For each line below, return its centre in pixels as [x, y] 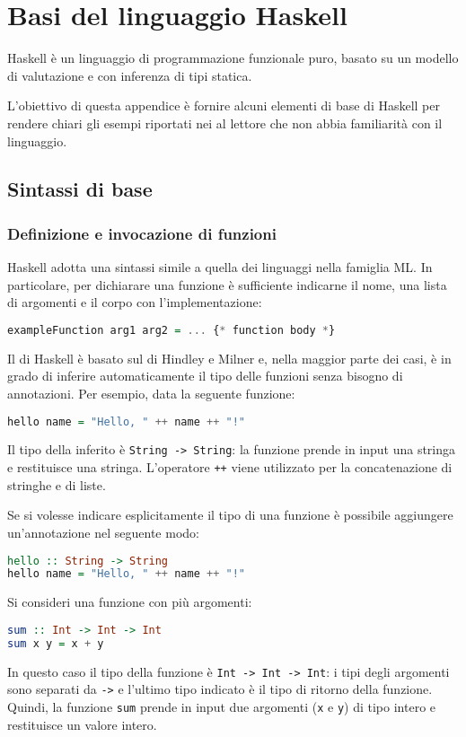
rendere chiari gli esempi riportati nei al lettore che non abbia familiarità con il [225, 123]
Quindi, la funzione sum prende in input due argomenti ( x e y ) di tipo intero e [222, 706]
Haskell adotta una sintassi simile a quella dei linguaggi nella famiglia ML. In [220, 267]
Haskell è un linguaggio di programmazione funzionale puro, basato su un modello [233, 58]
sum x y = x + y [56, 643]
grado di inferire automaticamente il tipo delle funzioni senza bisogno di [205, 376]
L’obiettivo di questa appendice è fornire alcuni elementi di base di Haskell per [224, 105]
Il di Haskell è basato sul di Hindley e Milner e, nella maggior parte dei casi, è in [229, 358]
